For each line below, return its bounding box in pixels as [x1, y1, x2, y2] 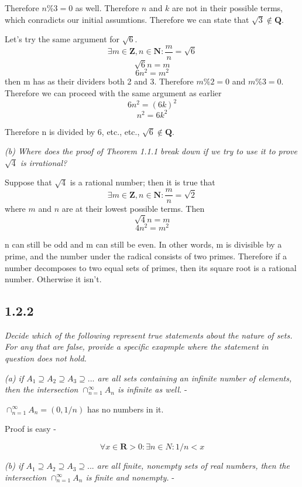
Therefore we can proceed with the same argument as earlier [5, 87, 222, 99]
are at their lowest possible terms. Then [61, 202, 205, 215]
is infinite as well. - [117, 383, 187, 395]
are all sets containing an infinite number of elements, [97, 371, 292, 384]
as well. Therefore [75, 2, 139, 13]
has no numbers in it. [87, 403, 164, 415]
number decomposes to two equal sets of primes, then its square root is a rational [5, 261, 297, 273]
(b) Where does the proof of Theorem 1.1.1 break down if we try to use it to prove [5, 145, 297, 157]
